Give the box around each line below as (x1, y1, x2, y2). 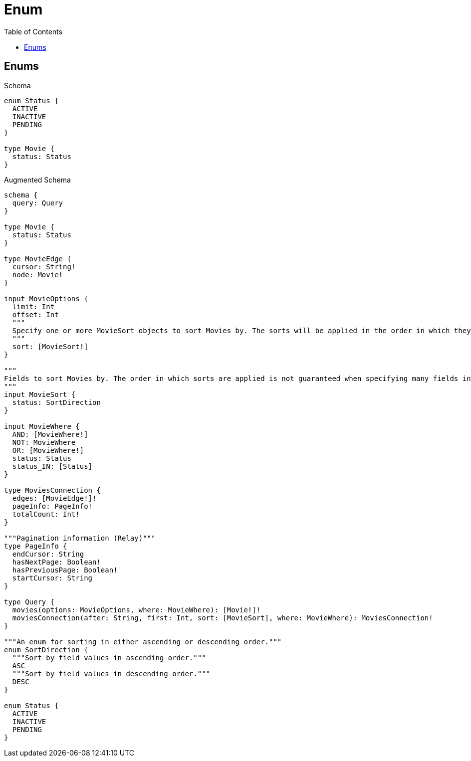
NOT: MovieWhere (12, 438, 76, 446)
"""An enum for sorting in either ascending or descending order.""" (4, 637, 282, 646)
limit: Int (12, 302, 55, 311)
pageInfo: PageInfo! (12, 502, 93, 510)
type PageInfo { (4, 542, 67, 550)
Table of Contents (4, 27, 63, 36)
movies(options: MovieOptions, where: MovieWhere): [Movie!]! (12, 605, 261, 614)
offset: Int (12, 310, 59, 319)
